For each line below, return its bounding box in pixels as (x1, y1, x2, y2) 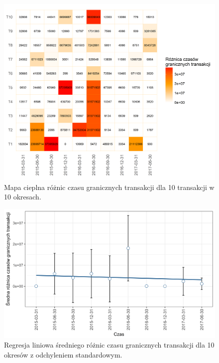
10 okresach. (4, 191, 41, 202)
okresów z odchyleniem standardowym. (4, 349, 122, 360)
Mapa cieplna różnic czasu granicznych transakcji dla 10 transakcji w (4, 181, 215, 192)
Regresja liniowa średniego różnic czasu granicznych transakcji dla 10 (4, 340, 215, 350)
